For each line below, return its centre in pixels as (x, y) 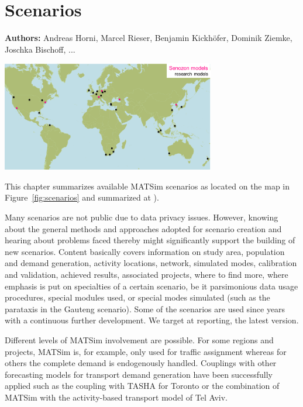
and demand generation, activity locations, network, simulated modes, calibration (151, 263)
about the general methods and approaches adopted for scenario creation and (143, 228)
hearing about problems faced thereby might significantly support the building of (150, 240)
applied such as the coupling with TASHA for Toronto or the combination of (142, 386)
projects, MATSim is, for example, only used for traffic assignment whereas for (146, 351)
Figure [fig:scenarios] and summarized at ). (82, 197)
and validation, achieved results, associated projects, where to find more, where (147, 274)
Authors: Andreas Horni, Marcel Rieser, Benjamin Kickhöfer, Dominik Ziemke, (149, 38)
